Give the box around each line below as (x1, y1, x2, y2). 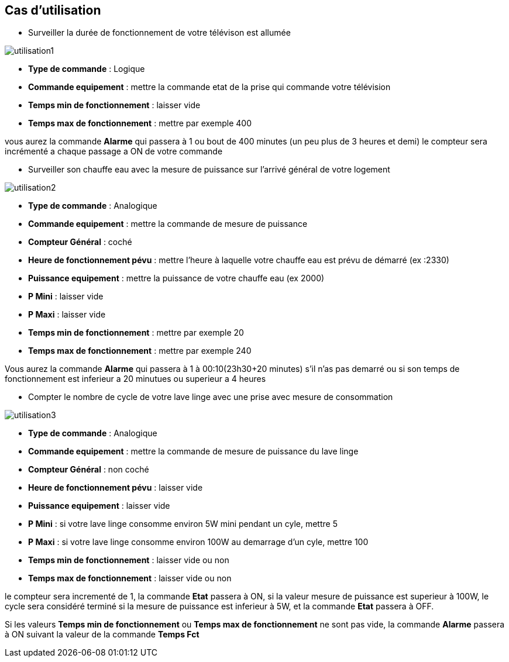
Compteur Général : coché (28, 237, 132, 247)
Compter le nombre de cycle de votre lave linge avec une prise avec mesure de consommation (28, 392, 393, 402)
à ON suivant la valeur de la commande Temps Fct (5, 629, 200, 640)
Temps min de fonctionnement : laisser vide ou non (28, 555, 229, 566)
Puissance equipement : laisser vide (28, 501, 170, 511)
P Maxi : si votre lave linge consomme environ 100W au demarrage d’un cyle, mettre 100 (28, 537, 369, 547)
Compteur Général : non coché (28, 464, 149, 475)
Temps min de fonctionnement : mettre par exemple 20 (28, 327, 244, 338)
